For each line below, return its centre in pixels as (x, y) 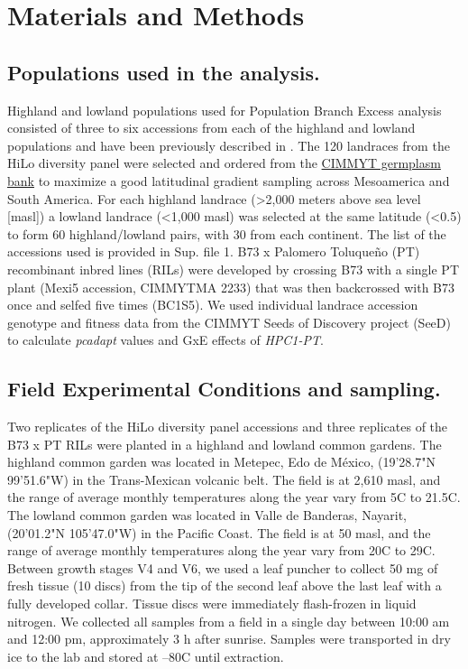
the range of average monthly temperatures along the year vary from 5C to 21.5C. (234, 497)
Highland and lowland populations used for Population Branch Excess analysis (225, 110)
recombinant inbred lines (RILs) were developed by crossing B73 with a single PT (234, 269)
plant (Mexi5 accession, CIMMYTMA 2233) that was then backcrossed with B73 (231, 287)
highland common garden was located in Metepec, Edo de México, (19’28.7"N (221, 462)
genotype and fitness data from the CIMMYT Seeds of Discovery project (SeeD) (229, 322)
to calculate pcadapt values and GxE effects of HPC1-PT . (165, 340)
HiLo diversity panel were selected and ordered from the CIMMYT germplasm (224, 163)
